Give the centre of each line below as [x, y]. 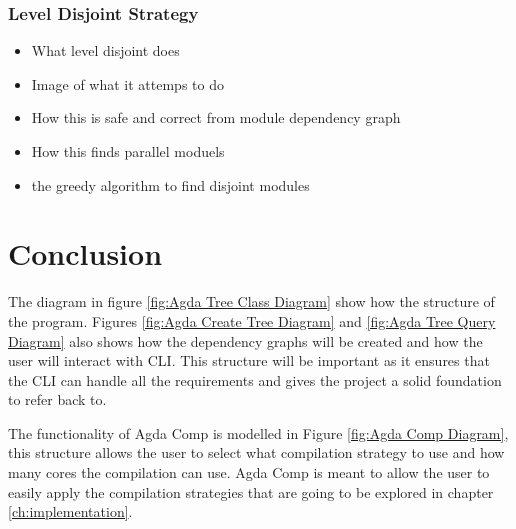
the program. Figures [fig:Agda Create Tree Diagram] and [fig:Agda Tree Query [252, 320]
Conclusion [85, 253]
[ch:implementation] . [70, 511]
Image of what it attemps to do [127, 83]
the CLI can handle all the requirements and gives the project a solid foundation [255, 379]
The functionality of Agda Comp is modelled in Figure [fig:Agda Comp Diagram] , [258, 432]
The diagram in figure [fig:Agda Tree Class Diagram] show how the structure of [251, 301]
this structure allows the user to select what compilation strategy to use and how [256, 452]
